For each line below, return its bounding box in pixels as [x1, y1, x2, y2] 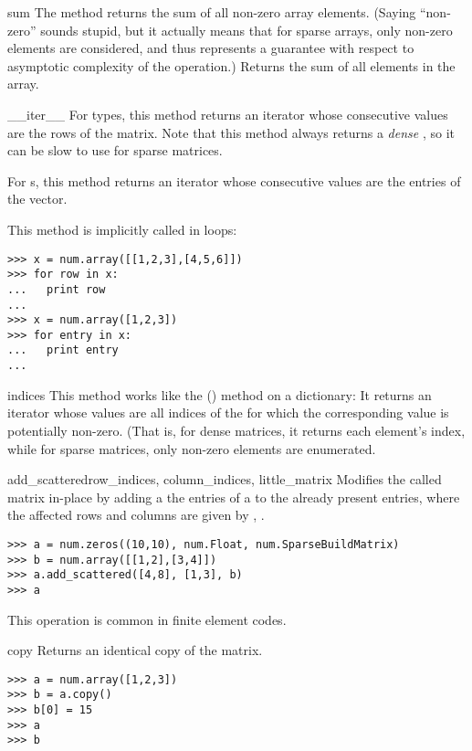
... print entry [7, 344, 119, 357]
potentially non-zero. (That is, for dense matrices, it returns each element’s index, [7, 420, 466, 439]
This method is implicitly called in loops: [7, 219, 237, 238]
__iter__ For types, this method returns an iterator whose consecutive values [7, 104, 448, 123]
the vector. [7, 189, 68, 208]
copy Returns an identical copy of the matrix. [7, 640, 263, 660]
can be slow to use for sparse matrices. [7, 141, 223, 160]
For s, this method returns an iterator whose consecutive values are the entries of [7, 171, 461, 190]
